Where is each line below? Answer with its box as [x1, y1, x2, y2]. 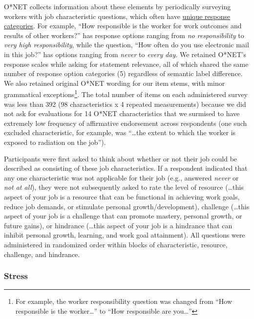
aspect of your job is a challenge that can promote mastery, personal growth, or [4, 211, 242, 221]
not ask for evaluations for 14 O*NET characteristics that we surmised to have [4, 108, 240, 119]
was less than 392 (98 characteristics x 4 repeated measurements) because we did [4, 99, 246, 109]
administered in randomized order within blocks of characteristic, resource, [4, 239, 228, 249]
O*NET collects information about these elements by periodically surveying [4, 1, 231, 11]
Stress [4, 270, 28, 282]
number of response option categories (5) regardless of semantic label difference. [4, 68, 243, 79]
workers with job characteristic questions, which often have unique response [4, 11, 231, 21]
